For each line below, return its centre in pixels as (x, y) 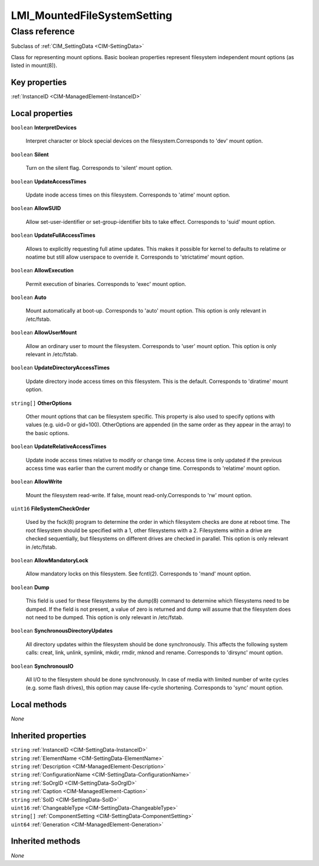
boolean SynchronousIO (42, 666)
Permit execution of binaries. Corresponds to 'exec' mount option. (106, 284)
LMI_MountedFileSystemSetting (92, 15)
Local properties (42, 113)
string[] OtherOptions (41, 403)
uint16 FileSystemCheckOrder (50, 508)
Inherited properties (49, 736)
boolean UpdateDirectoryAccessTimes (60, 368)
